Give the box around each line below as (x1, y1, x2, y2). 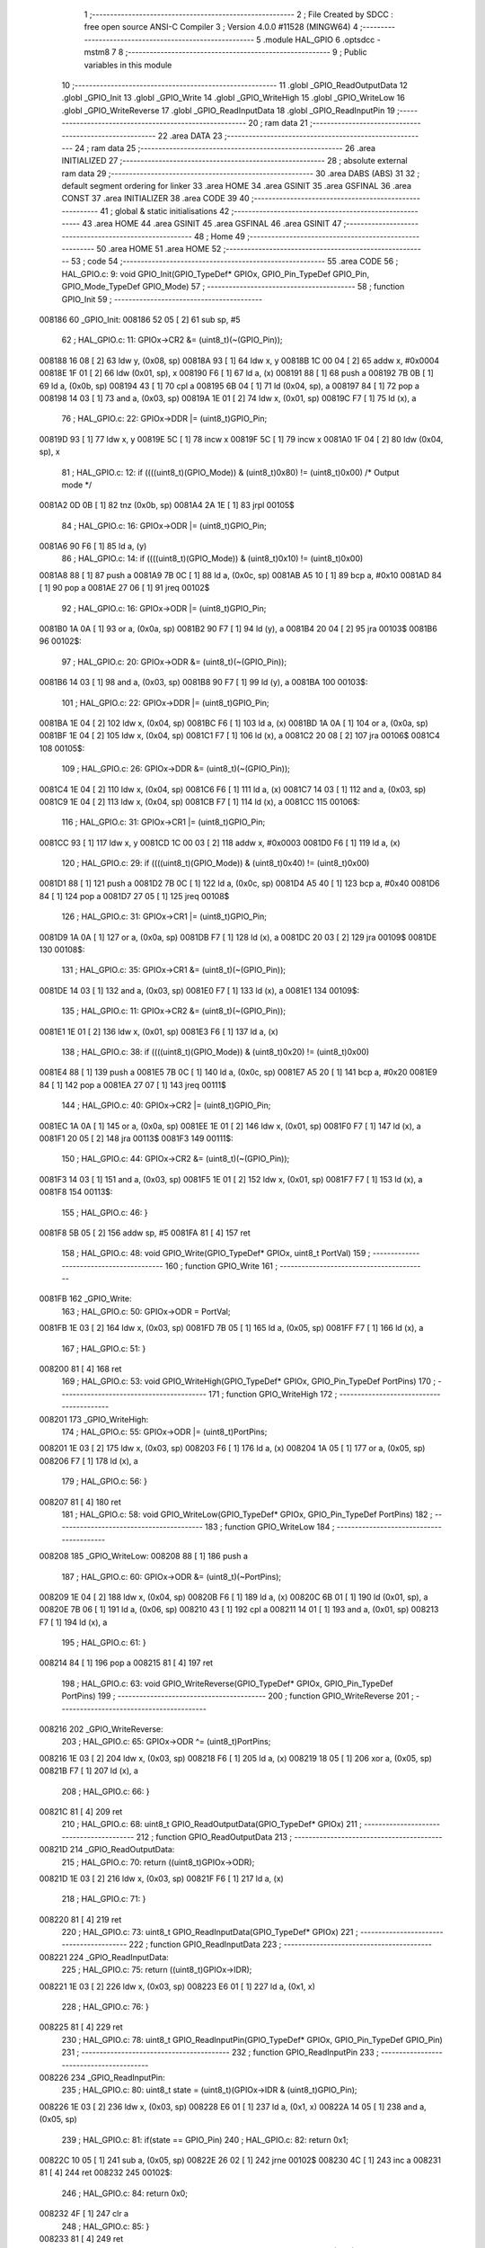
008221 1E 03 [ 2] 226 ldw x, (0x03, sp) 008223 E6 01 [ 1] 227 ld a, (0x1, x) (39, 1981, 316, 1992)
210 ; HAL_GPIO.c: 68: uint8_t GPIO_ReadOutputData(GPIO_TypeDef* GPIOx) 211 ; (61, 1819, 363, 1830)
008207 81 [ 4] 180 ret (39, 1496, 121, 1507)
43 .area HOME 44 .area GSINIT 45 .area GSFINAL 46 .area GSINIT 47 (82, 219, 342, 229)
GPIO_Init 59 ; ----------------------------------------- (61, 293, 263, 305)
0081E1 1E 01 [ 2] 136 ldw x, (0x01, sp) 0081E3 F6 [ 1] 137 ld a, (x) (39, 1026, 278, 1037)
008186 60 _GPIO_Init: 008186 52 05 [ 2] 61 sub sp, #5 (39, 314, 242, 325)
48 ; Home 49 (193, 230, 246, 242)
